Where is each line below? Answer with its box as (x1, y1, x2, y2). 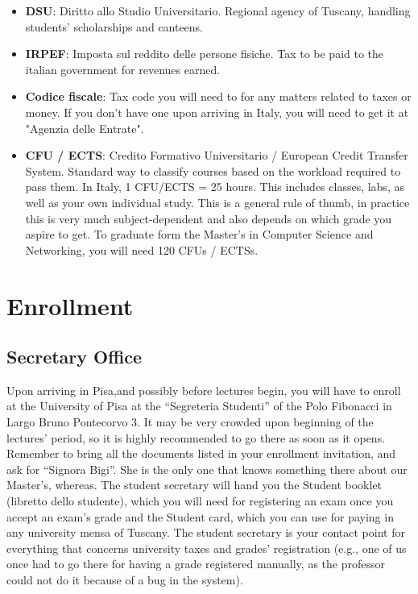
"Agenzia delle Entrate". (25, 119, 144, 136)
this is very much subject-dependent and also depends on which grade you (25, 210, 392, 226)
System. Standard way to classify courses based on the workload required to (25, 162, 401, 179)
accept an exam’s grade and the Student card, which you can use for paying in (6, 508, 394, 525)
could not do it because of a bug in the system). (6, 571, 243, 588)
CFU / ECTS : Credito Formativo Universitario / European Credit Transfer (25, 147, 408, 164)
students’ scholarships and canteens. (25, 18, 204, 35)
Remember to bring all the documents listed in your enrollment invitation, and (6, 445, 396, 462)
